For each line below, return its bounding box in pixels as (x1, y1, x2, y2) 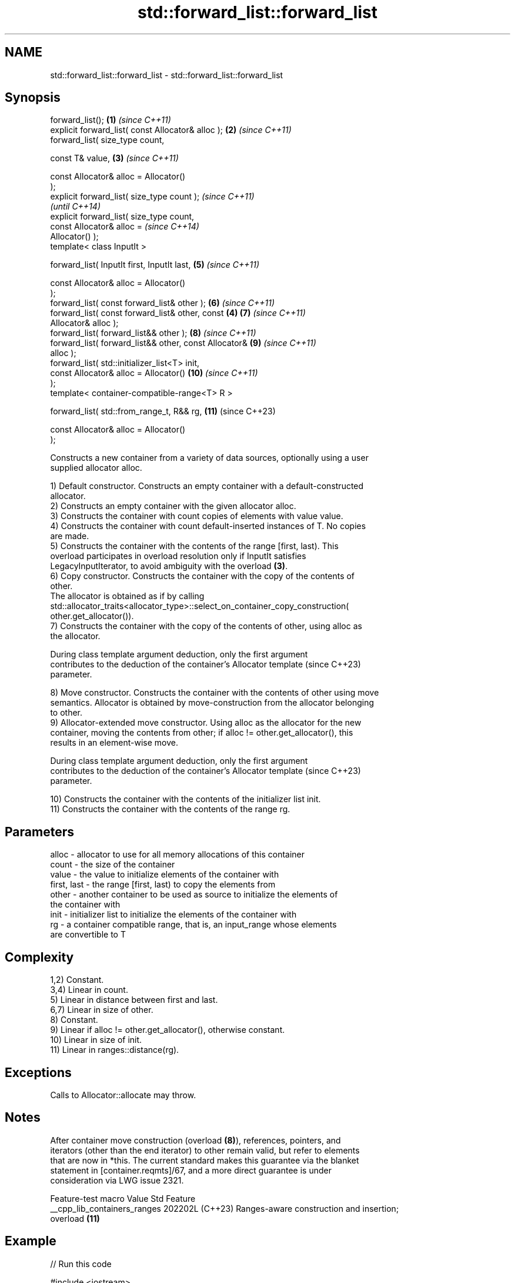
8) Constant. (50, 1015, 98, 1025)
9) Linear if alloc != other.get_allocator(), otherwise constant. (50, 1025, 285, 1035)
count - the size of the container (50, 859, 175, 870)
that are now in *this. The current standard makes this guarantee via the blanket (50, 1155, 359, 1165)
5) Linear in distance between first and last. (50, 995, 218, 1005)
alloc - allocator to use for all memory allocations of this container (50, 849, 305, 860)
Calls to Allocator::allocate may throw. (50, 1089, 196, 1100)
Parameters (5, 824, 74, 839)
